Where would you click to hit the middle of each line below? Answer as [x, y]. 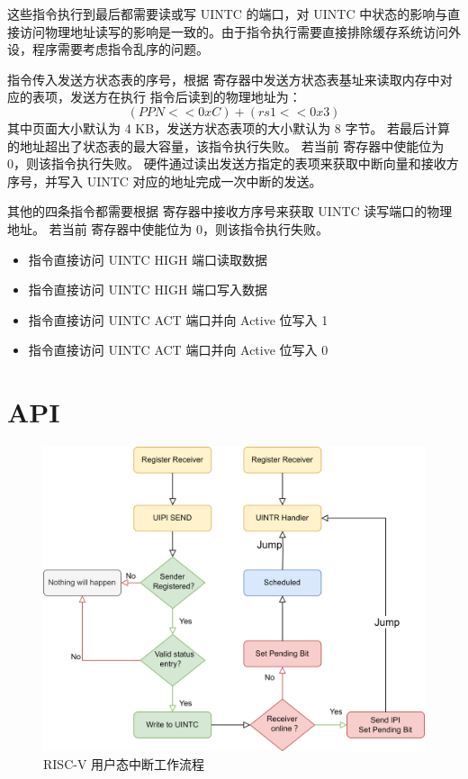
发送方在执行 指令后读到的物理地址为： [185, 97]
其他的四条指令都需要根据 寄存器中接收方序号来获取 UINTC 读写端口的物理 [230, 211]
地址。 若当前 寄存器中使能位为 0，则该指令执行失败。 [168, 228]
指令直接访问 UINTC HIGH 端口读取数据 [148, 259]
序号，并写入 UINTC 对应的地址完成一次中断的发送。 [165, 181]
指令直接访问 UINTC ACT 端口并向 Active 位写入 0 [178, 350]
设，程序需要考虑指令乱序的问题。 [108, 49]
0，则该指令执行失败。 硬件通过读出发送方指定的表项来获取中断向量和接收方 [233, 163]
